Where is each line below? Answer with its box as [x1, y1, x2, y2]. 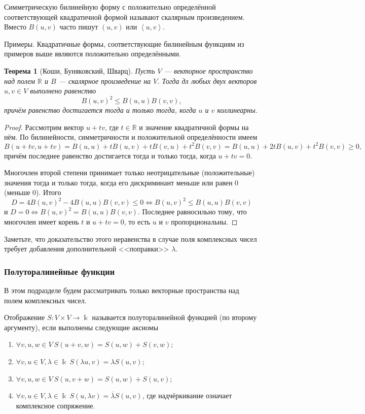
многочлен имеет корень [4, 216, 79, 227]
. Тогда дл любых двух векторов [157, 75, 257, 86]
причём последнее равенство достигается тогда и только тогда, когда [4, 150, 216, 161]
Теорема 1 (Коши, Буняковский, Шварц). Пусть [4, 65, 155, 76]
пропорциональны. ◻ [171, 216, 238, 227]
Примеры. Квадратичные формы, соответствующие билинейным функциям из [4, 38, 244, 49]
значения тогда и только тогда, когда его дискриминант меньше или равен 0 [4, 177, 239, 187]
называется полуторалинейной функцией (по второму [92, 312, 257, 323]
